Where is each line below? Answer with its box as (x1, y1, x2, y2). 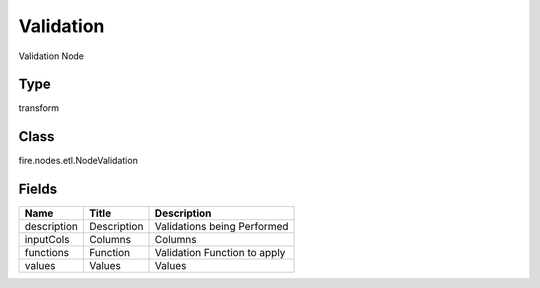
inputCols (24, 233, 70, 247)
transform (18, 102, 60, 114)
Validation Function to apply (154, 246, 286, 260)
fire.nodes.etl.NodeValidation (18, 155, 139, 167)
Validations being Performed (154, 220, 289, 234)
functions (24, 246, 70, 260)
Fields (18, 181, 58, 198)
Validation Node (18, 50, 85, 62)
